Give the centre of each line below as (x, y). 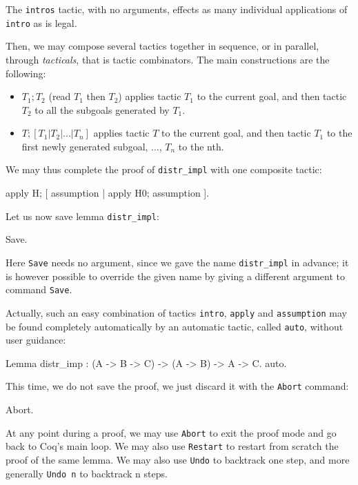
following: (26, 73)
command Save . (39, 289)
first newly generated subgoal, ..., (92, 146)
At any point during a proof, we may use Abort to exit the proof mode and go (171, 432)
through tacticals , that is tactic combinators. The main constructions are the (168, 59)
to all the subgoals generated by (102, 109)
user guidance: (36, 340)
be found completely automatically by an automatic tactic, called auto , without (175, 326)
